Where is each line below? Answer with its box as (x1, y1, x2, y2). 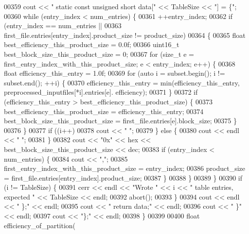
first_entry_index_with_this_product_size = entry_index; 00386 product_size (4, 163, 246, 173)
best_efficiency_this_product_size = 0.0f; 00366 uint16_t (4, 39, 179, 50)
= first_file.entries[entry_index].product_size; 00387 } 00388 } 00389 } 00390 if (4, 172, 243, 183)
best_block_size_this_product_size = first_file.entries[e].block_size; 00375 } (4, 116, 237, 126)
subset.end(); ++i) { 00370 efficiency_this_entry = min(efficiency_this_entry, (4, 77, 240, 87)
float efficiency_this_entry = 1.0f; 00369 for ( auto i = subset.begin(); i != (4, 68, 225, 78)
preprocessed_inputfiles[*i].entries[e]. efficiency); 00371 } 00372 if (4, 87, 198, 97)
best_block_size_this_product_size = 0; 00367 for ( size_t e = (4, 49, 194, 59)
